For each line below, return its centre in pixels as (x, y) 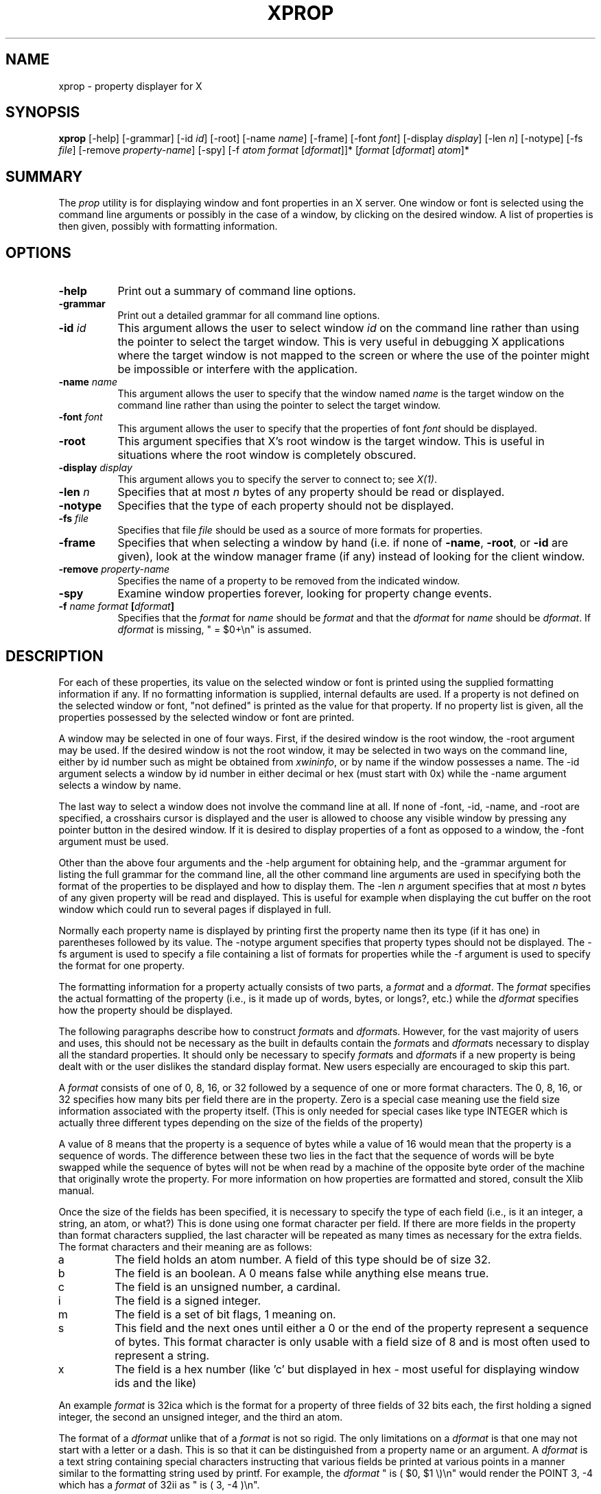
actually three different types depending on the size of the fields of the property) (241, 1122)
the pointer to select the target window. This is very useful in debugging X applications (341, 342)
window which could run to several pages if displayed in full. (195, 909)
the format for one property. (122, 965)
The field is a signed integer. (188, 1300)
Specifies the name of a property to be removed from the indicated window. (289, 581)
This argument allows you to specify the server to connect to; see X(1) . (277, 479)
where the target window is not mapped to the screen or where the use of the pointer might (354, 356)
